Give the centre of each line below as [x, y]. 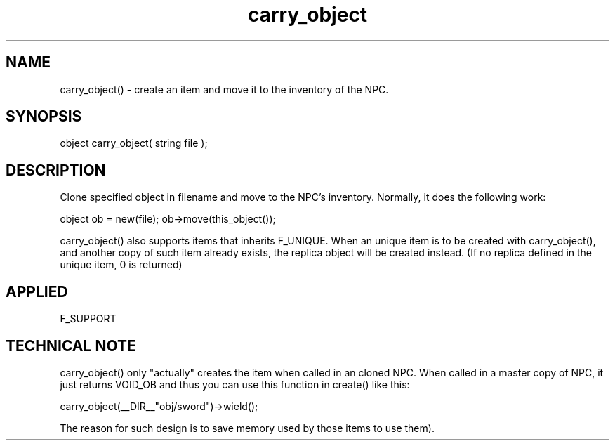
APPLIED [37, 291]
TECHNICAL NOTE [71, 346]
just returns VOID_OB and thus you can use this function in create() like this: [235, 384]
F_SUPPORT [88, 319]
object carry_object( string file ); [134, 143]
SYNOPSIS [44, 117]
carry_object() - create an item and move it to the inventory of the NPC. [224, 89]
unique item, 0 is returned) [121, 265]
